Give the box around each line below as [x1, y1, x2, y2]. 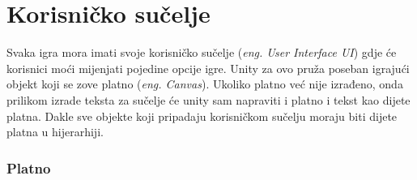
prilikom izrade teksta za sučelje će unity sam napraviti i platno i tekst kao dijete [6, 91, 411, 108]
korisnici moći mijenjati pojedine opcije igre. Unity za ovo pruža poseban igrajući [6, 59, 410, 76]
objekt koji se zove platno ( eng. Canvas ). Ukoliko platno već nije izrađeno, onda [6, 75, 403, 92]
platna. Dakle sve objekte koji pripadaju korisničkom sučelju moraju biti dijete [6, 107, 398, 124]
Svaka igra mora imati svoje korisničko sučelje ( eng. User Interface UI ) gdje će [6, 44, 397, 61]
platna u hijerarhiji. [6, 123, 104, 140]
